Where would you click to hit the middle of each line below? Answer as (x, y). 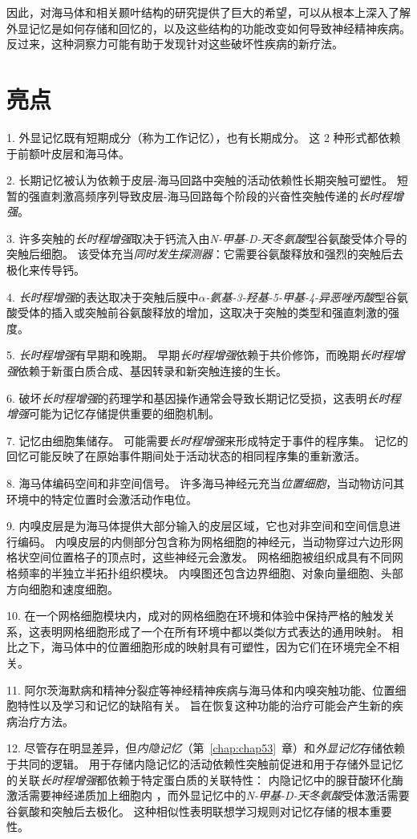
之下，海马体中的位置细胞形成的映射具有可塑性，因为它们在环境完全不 (202, 647)
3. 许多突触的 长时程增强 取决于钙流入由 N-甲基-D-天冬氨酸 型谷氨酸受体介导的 (207, 238)
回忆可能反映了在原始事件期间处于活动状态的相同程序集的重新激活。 (186, 456)
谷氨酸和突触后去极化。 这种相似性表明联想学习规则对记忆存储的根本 (188, 811)
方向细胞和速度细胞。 (63, 588)
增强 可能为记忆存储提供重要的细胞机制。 (113, 413)
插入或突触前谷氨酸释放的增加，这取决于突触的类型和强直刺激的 (219, 312)
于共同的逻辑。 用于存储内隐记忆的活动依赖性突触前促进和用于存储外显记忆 (205, 763)
